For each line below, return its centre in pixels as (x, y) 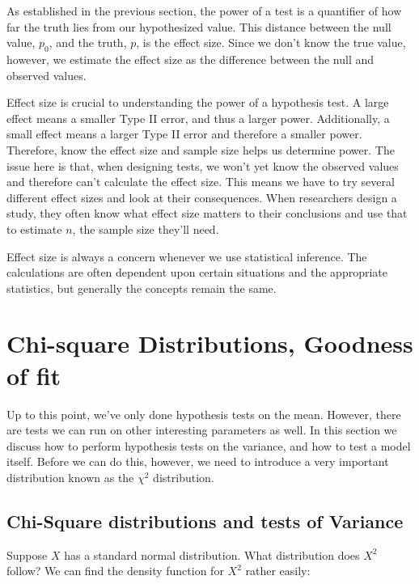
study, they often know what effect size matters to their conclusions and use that (207, 213)
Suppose (27, 554)
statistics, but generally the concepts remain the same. (142, 288)
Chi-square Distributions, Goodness (210, 343)
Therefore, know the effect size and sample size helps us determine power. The (201, 149)
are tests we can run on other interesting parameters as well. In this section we (202, 430)
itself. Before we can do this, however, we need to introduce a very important (198, 461)
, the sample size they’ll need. (146, 229)
